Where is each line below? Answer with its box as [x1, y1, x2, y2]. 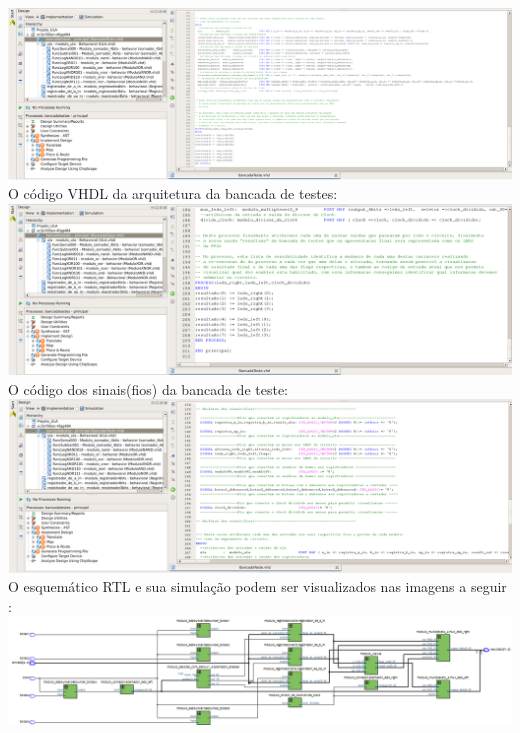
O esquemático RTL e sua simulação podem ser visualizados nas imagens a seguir [8, 576, 507, 597]
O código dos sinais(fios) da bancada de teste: [8, 378, 288, 399]
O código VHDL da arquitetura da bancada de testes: [8, 183, 338, 204]
